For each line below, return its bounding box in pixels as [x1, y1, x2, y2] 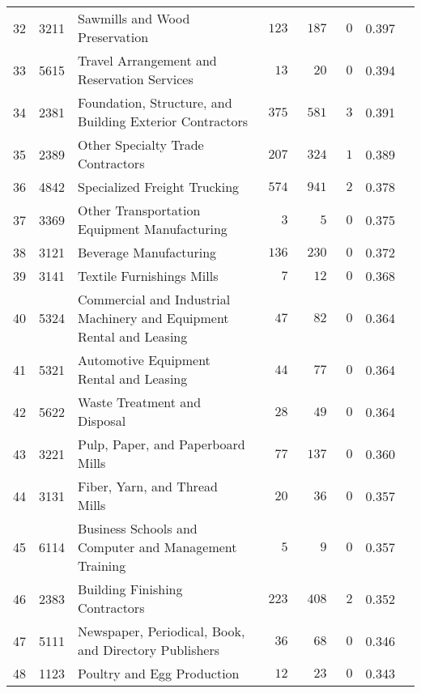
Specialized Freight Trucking [78, 177, 240, 196]
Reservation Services [78, 70, 193, 88]
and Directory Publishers [78, 640, 220, 659]
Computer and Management [78, 538, 237, 556]
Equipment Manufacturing [78, 219, 228, 238]
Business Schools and [78, 519, 198, 538]
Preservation [78, 28, 149, 46]
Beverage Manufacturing [78, 243, 217, 261]
